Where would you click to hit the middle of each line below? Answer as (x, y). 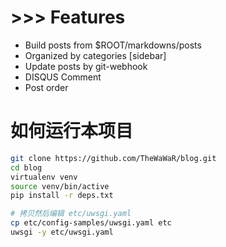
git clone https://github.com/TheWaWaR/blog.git (113, 158)
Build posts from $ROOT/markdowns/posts (113, 45)
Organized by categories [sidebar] (95, 55)
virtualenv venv (44, 177)
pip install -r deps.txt (62, 196)
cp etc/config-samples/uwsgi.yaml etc (91, 223)
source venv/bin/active (60, 186)
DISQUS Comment (63, 77)
